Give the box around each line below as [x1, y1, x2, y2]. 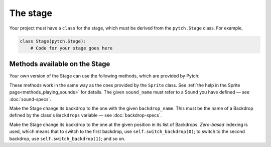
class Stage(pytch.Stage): [20, 38, 86, 44]
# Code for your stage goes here [30, 45, 113, 51]
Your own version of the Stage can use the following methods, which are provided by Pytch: [9, 73, 200, 79]
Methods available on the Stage [9, 60, 110, 68]
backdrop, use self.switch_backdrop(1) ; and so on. [9, 135, 125, 141]
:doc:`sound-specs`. [9, 96, 51, 102]
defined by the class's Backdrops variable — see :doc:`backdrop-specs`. [9, 112, 162, 118]
